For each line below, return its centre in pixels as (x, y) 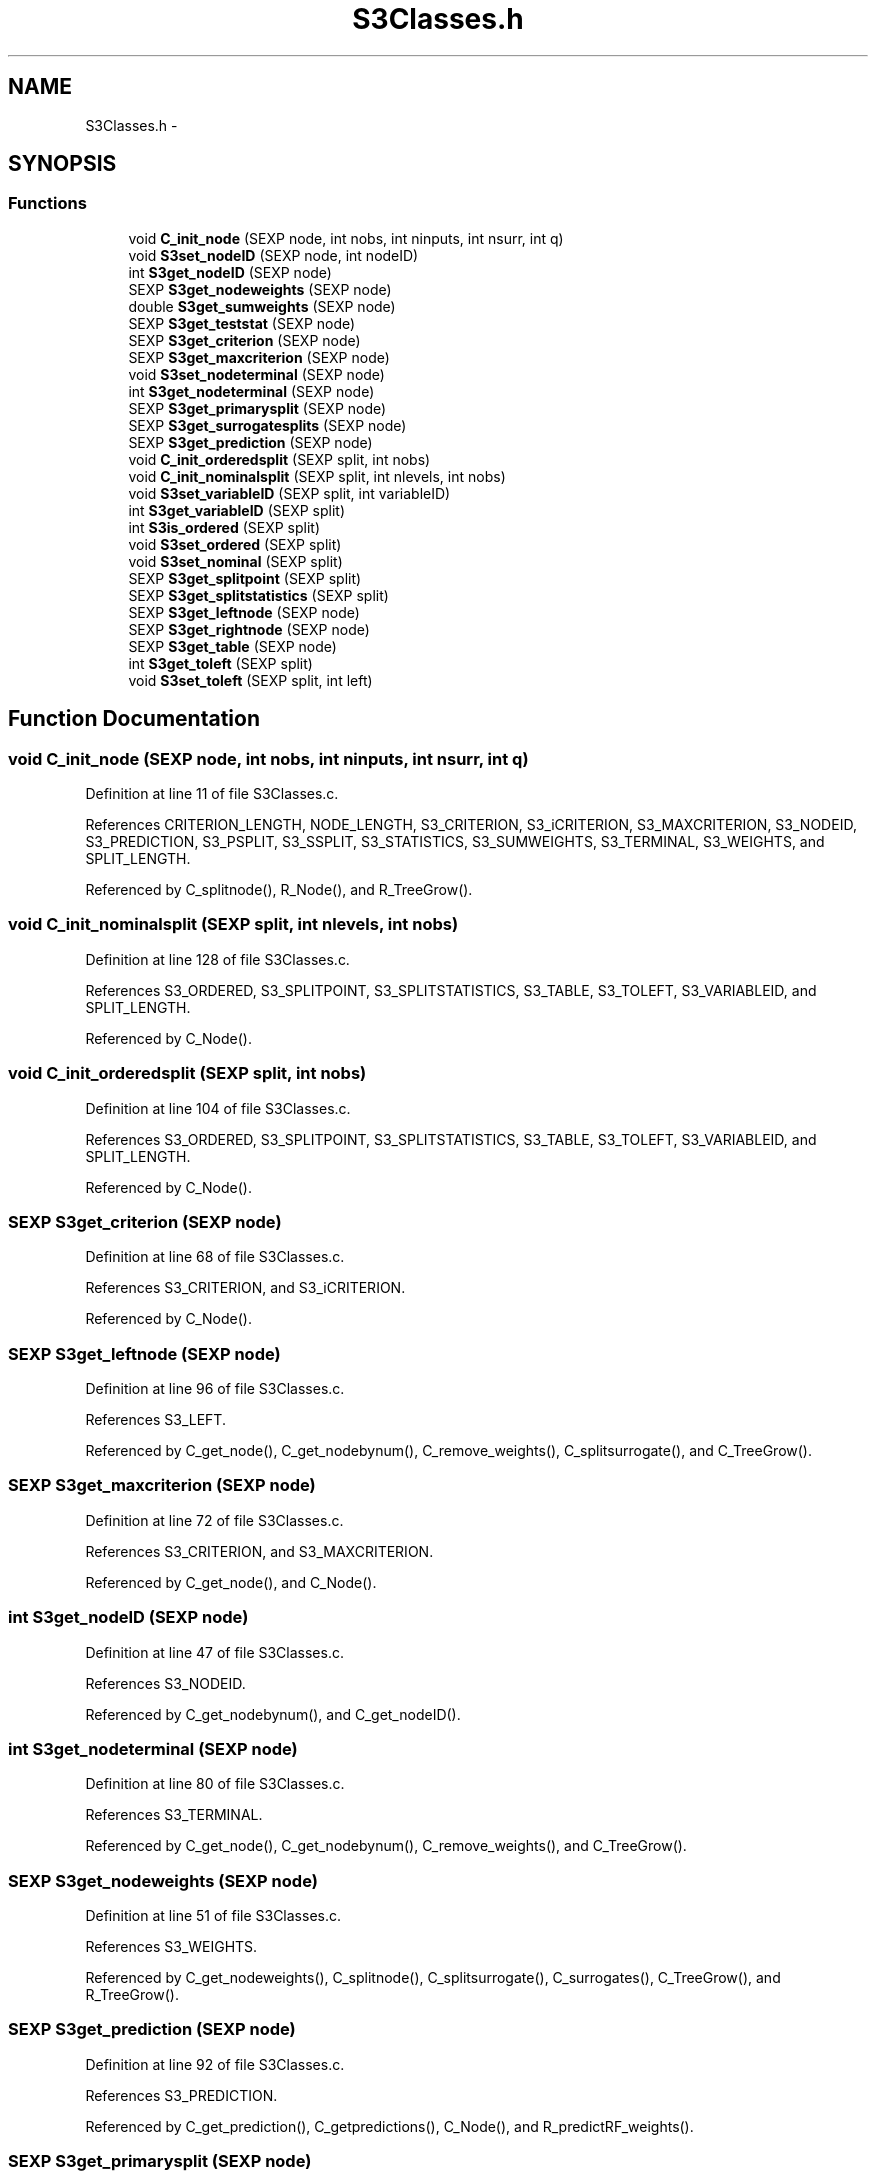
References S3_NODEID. (165, 1683)
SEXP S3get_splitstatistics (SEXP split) (258, 595)
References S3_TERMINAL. (174, 1815)
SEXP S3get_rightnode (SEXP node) (249, 629)
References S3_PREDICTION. (181, 2095)
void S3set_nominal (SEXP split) (235, 561)
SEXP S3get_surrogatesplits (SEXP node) (267, 425)
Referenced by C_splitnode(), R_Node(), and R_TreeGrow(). (279, 890)
